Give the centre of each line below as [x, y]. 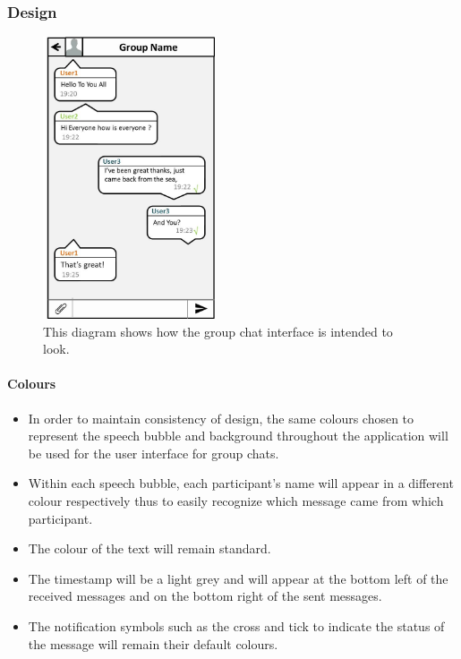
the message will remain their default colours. [153, 643]
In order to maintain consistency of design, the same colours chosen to [221, 418]
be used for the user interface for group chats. [154, 453]
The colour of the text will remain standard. [149, 548]
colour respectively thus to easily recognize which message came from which [236, 500]
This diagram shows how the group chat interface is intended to [218, 331]
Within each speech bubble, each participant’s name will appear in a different [241, 483]
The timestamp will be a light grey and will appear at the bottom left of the [238, 578]
